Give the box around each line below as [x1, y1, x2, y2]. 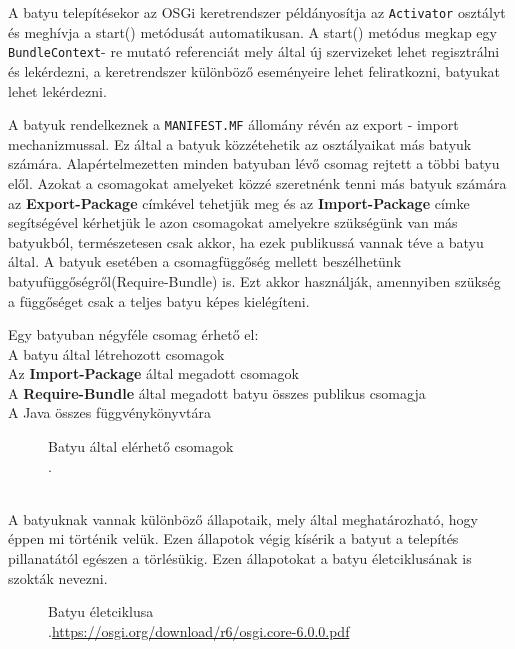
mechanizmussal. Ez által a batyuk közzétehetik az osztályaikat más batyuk [8, 133, 472, 154]
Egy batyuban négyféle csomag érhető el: [8, 324, 259, 345]
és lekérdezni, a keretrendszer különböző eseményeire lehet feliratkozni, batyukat [8, 60, 500, 81]
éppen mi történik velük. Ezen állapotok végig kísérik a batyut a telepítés [8, 528, 459, 549]
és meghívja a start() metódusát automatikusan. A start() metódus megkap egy [8, 21, 497, 42]
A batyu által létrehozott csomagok [8, 343, 225, 364]
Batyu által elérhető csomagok [48, 436, 234, 457]
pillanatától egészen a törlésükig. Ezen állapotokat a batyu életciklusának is [8, 548, 472, 569]
